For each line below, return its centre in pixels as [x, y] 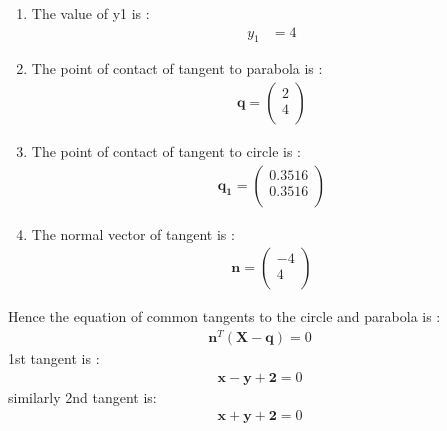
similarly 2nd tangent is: [82, 396]
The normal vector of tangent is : [133, 233]
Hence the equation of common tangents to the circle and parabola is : [224, 316]
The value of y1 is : [90, 13]
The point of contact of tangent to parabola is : [177, 68]
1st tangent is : [54, 358]
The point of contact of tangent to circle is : [166, 151]
